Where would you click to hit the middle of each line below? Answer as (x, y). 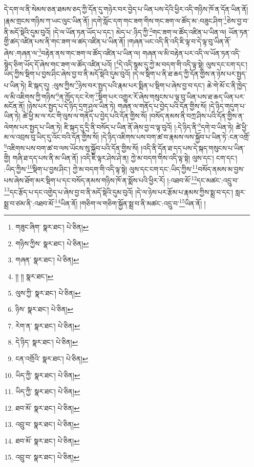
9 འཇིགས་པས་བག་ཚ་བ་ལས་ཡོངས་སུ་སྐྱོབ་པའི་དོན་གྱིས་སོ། (71, 147)
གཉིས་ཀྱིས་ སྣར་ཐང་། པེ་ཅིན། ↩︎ (52, 243)
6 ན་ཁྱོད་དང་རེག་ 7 (77, 96)
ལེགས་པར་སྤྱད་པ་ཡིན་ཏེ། (33, 127)
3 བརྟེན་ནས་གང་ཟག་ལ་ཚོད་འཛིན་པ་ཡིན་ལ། (89, 52)
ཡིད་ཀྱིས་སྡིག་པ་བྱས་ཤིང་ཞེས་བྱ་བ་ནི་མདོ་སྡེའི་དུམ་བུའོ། (67, 74)
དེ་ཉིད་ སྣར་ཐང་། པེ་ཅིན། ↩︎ (47, 342)
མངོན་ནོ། (14, 106)
